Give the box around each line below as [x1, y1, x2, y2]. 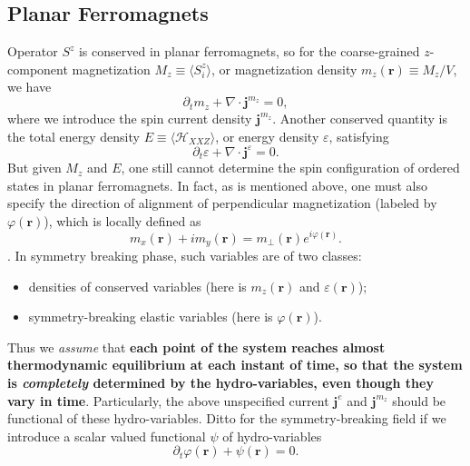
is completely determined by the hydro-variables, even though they [7, 372, 434, 392]
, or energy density [215, 126, 319, 145]
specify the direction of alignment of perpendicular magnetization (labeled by [7, 193, 437, 213]
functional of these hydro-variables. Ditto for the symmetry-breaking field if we [7, 409, 446, 428]
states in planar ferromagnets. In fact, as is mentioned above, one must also [7, 175, 428, 194]
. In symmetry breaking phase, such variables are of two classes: [7, 245, 362, 264]
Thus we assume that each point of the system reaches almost [7, 337, 386, 356]
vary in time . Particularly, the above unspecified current [7, 391, 329, 410]
